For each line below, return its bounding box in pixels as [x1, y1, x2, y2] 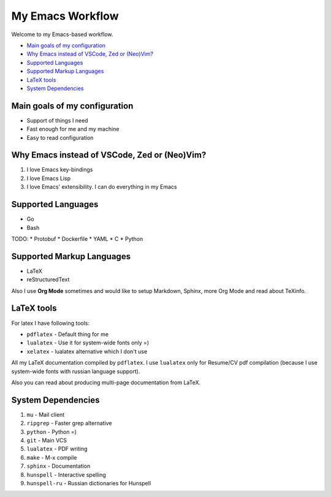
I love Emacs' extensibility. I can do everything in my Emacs [26, 183, 177, 191]
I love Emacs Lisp [26, 175, 71, 182]
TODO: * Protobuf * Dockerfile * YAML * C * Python [11, 235, 143, 242]
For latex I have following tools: [11, 319, 90, 327]
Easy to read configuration [26, 134, 94, 141]
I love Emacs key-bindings [26, 166, 93, 173]
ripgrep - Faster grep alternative [26, 420, 113, 427]
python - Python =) [26, 428, 77, 435]
